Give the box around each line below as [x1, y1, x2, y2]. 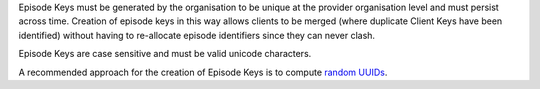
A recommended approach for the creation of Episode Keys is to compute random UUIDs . [18, 66, 388, 78]
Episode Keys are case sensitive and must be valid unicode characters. [18, 48, 312, 60]
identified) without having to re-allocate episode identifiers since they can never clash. [18, 29, 375, 41]
